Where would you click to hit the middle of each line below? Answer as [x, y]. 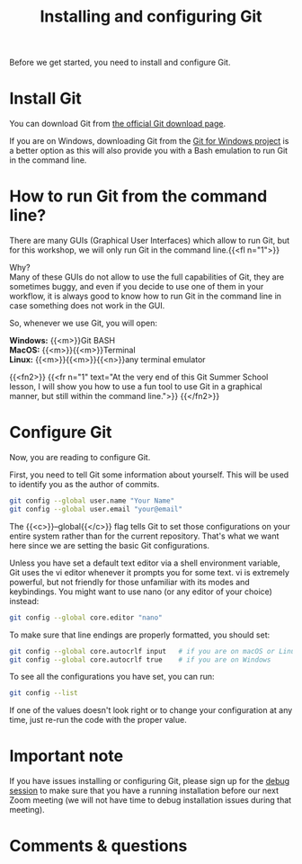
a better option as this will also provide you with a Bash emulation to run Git [149, 151]
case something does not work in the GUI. [87, 306]
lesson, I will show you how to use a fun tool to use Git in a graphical [136, 387]
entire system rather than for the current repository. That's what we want [144, 536]
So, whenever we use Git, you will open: [84, 323]
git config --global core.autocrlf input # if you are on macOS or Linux [154, 651]
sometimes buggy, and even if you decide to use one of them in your [137, 287]
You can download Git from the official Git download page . [118, 124]
